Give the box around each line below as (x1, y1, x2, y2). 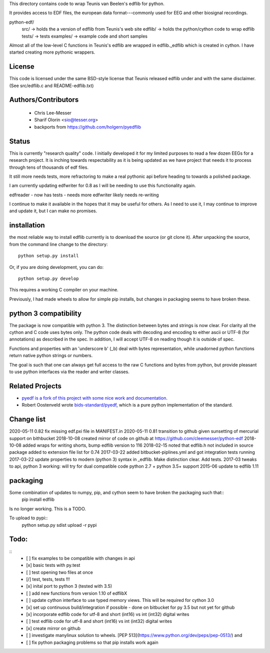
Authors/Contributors (9, 96, 79, 104)
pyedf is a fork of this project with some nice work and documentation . (21, 395, 167, 401)
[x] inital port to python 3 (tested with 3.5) (26, 583, 112, 589)
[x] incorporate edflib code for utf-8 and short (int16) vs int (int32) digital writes (26, 611, 189, 617)
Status (9, 137, 30, 145)
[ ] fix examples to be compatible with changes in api (26, 555, 135, 561)
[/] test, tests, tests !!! (26, 576, 70, 582)
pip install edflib (21, 496, 55, 503)
